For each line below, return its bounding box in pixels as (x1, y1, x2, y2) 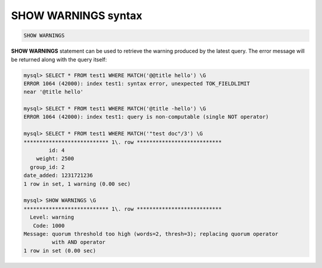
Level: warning (30, 214, 75, 221)
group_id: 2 (30, 164, 65, 170)
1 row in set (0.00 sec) (23, 247, 97, 254)
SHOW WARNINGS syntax (11, 9, 143, 22)
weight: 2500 (36, 155, 75, 162)
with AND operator (51, 239, 106, 246)
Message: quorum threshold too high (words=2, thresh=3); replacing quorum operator (23, 230, 278, 237)
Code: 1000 (33, 222, 65, 229)
